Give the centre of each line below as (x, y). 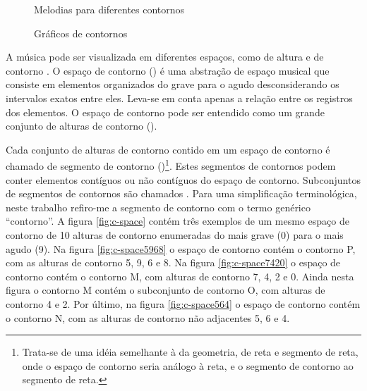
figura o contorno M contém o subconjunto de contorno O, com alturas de (166, 290)
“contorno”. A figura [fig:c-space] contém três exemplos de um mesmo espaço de (178, 221)
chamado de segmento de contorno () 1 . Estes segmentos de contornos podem (171, 165)
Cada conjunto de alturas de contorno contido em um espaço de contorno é (168, 149)
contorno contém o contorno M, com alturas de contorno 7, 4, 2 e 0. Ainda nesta (180, 276)
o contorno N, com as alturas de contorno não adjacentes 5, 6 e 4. (148, 317)
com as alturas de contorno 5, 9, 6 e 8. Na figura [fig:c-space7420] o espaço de (173, 262)
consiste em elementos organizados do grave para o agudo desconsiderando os (173, 84)
